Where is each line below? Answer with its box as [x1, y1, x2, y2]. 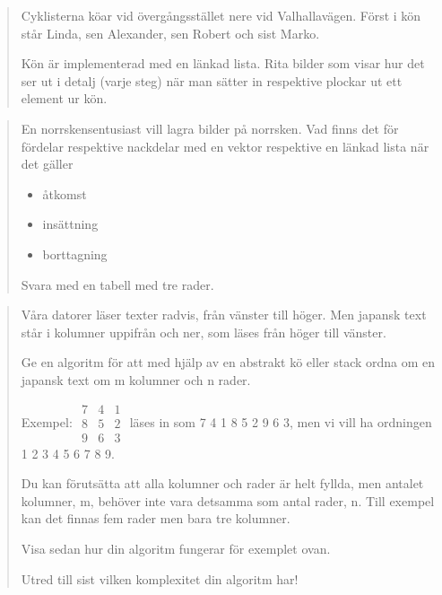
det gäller [21, 154, 74, 173]
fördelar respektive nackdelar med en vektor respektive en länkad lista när [21, 136, 429, 155]
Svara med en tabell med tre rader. [21, 275, 214, 293]
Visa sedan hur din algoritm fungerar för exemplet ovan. [21, 538, 331, 557]
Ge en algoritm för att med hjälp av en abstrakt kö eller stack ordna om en [21, 353, 436, 372]
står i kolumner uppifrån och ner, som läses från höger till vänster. [21, 322, 386, 341]
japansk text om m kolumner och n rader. [21, 370, 251, 389]
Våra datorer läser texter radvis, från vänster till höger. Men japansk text [21, 305, 427, 324]
